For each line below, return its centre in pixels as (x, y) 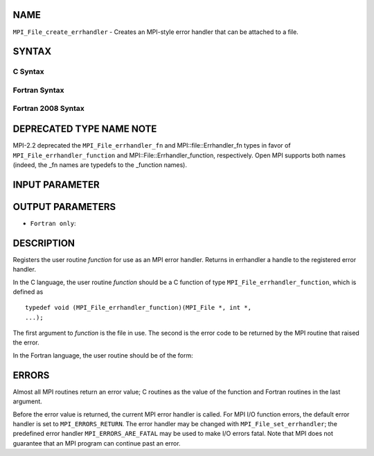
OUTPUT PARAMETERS (64, 207)
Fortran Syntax (38, 90)
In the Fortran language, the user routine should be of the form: (103, 355)
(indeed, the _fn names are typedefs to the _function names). (100, 165)
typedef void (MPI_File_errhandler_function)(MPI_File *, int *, (139, 308)
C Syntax (28, 71)
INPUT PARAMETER (56, 185)
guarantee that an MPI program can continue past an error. (97, 443)
